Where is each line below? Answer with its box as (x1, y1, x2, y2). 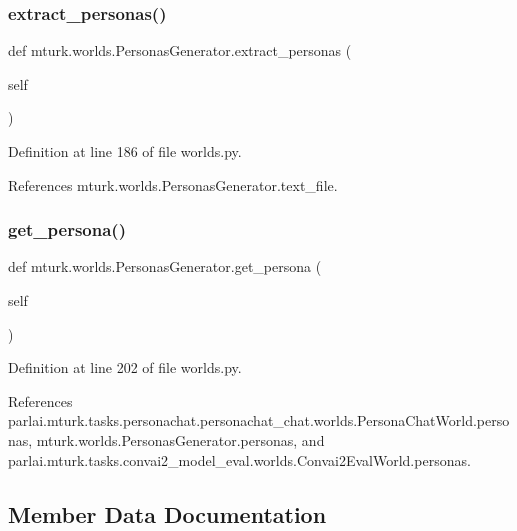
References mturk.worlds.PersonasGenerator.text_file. (8, 174, 338, 195)
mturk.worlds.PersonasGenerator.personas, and (36, 429, 325, 450)
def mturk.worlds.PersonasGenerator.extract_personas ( (8, 40, 352, 61)
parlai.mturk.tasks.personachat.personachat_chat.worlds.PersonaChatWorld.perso (8, 410, 510, 431)
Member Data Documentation (8, 498, 327, 529)
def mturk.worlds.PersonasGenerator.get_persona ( (8, 256, 322, 277)
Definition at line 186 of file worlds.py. (8, 141, 242, 161)
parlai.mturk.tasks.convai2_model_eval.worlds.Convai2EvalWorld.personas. (8, 449, 471, 470)
